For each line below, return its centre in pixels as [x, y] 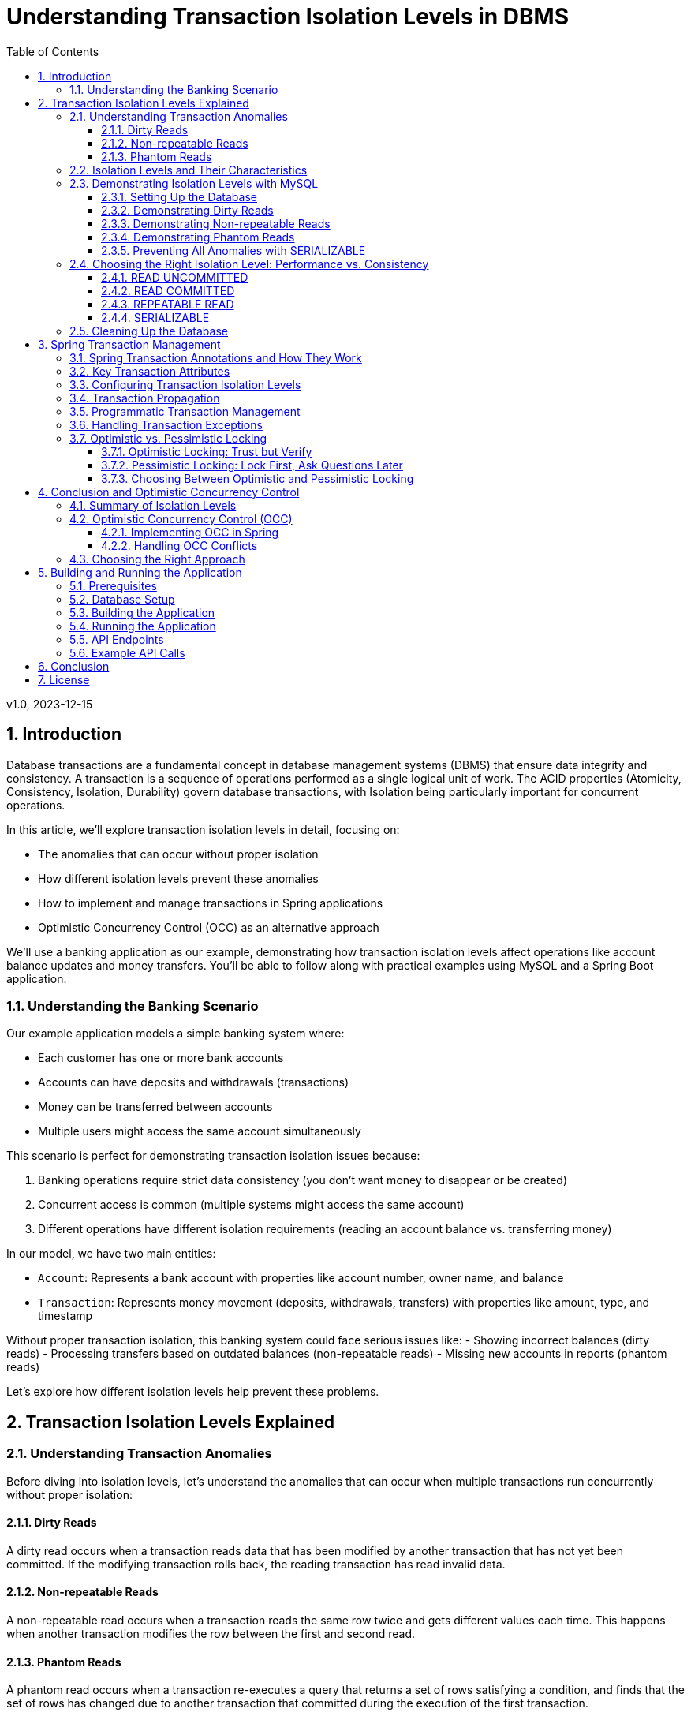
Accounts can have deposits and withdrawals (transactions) [194, 1082]
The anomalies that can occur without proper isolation [178, 854]
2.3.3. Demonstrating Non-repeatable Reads [216, 223]
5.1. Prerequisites [113, 585]
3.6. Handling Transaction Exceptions [166, 424]
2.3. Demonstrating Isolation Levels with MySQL [194, 183]
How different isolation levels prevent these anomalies [178, 878]
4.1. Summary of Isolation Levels [153, 505]
